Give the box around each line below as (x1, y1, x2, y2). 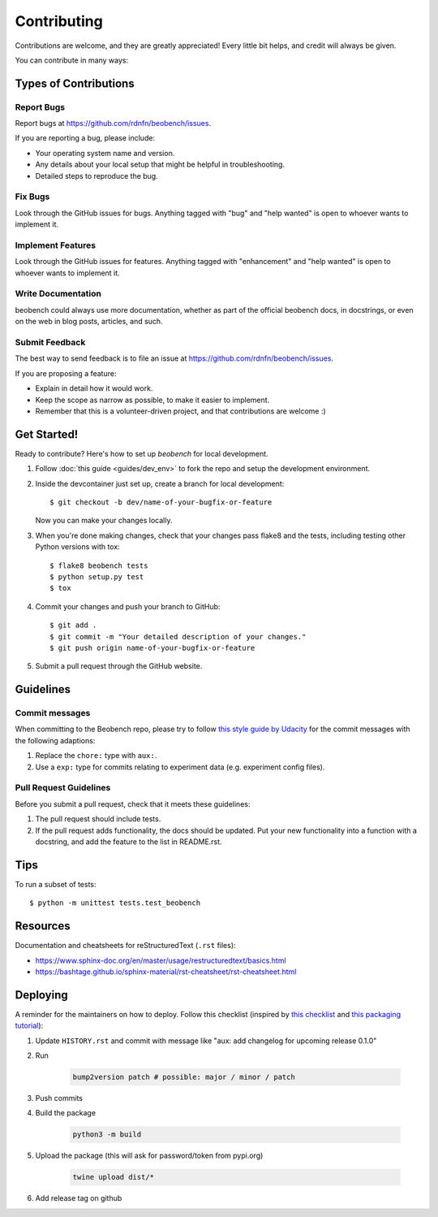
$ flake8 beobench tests (49, 561, 148, 570)
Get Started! (15, 427, 79, 441)
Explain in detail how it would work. (35, 383, 153, 393)
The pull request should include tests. (35, 814, 161, 824)
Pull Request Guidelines (15, 782, 111, 794)
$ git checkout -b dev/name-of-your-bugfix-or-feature (49, 498, 273, 507)
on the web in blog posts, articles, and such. (15, 317, 163, 327)
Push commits (35, 1094, 83, 1102)
